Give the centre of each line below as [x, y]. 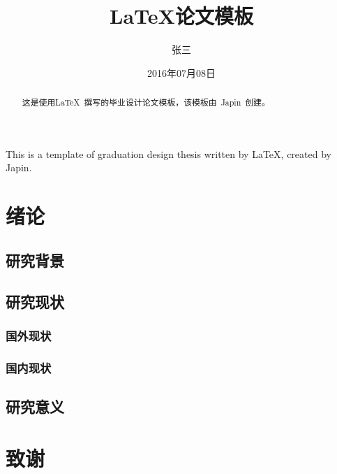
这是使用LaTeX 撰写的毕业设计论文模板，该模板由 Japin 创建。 [146, 102]
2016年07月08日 [181, 72]
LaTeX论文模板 [181, 16]
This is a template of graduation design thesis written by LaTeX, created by [168, 153]
